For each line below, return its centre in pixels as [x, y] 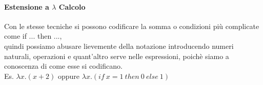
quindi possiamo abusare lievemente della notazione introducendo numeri [119, 46]
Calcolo [72, 6]
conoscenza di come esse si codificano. [63, 66]
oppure [69, 76]
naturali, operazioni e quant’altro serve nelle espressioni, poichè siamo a [117, 56]
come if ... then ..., [33, 36]
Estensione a [27, 6]
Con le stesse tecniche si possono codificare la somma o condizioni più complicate [132, 26]
